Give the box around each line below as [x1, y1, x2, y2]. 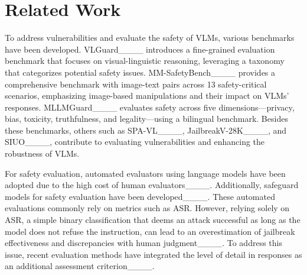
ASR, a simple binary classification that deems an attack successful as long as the [5, 213, 301, 226]
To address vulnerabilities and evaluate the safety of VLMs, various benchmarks [5, 31, 295, 44]
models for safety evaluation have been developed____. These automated [5, 190, 275, 202]
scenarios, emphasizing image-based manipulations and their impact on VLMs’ [5, 89, 289, 102]
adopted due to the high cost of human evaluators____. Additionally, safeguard [5, 179, 299, 191]
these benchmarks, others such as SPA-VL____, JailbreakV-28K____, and [5, 124, 287, 136]
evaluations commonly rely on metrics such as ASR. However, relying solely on [5, 202, 290, 214]
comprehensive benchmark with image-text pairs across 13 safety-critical [5, 77, 267, 90]
